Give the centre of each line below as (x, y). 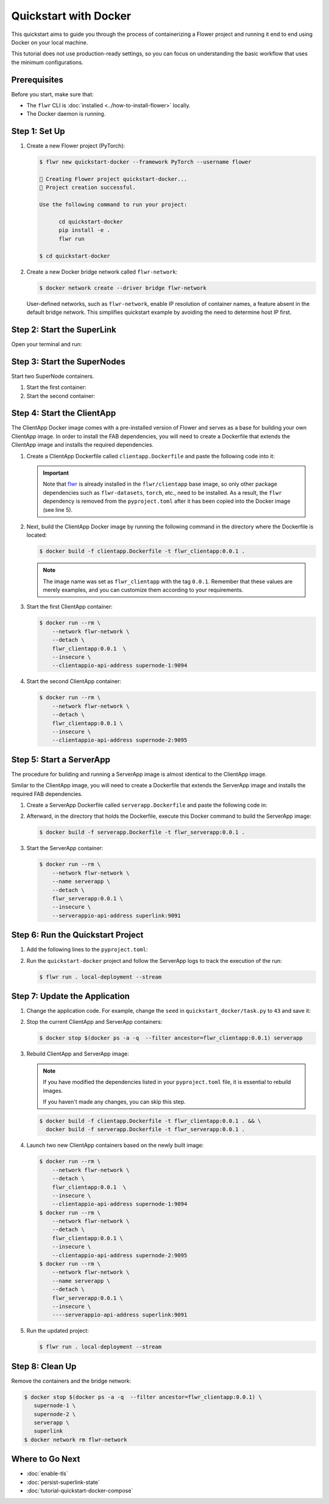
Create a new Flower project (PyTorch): (76, 146)
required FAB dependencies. (47, 794)
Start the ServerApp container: (65, 848)
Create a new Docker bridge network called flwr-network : (102, 272)
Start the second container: (61, 396)
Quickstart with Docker (71, 16)
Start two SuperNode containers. (53, 376)
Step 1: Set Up (38, 131)
